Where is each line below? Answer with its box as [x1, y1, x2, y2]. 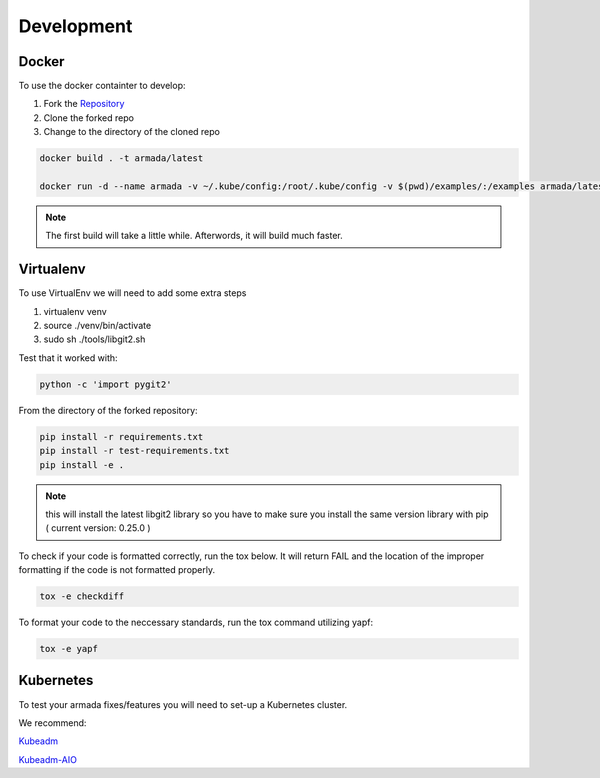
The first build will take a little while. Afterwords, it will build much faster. [45, 230, 344, 242]
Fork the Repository [43, 98, 125, 110]
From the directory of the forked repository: [18, 404, 199, 416]
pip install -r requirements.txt [39, 431, 204, 442]
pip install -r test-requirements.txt [39, 445, 230, 457]
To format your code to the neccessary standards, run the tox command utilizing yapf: [18, 616, 374, 629]
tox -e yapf [39, 643, 99, 655]
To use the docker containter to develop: [18, 80, 186, 92]
